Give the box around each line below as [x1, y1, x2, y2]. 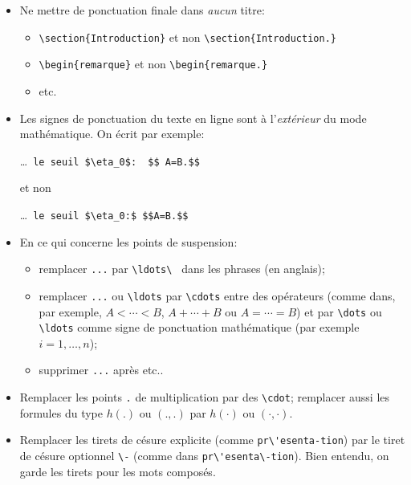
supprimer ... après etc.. [39, 361, 164, 378]
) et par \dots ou [296, 303, 382, 320]
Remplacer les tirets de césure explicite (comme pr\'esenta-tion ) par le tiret [19, 431, 405, 448]
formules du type [19, 404, 103, 421]
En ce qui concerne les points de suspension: [19, 233, 238, 250]
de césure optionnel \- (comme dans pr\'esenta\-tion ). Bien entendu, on [19, 446, 389, 463]
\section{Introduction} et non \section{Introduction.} [39, 28, 336, 45]
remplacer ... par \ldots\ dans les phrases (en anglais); [39, 260, 325, 277]
